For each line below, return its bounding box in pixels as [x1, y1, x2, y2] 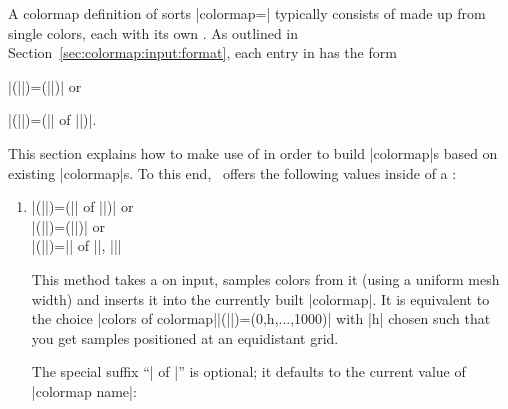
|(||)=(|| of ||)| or [31, 196, 134, 217]
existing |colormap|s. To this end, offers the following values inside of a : [8, 162, 457, 183]
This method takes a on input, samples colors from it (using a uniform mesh [31, 268, 500, 289]
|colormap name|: [31, 380, 137, 401]
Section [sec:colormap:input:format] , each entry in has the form [8, 42, 397, 63]
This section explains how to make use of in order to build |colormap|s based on [8, 142, 498, 163]
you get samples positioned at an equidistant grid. [31, 327, 339, 348]
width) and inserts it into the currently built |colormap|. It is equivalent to [31, 288, 490, 309]
